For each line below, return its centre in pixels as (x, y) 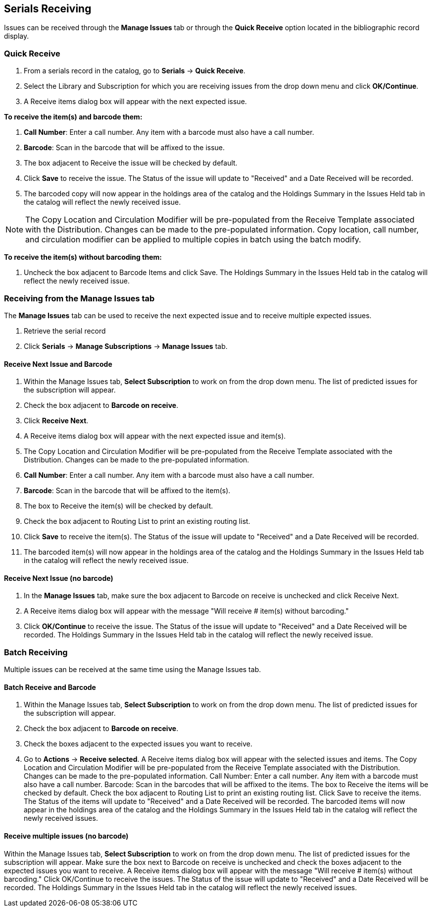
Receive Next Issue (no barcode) (59, 578)
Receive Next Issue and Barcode (58, 364)
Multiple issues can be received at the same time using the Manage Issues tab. (133, 670)
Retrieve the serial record (65, 331)
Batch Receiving (36, 652)
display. (17, 36)
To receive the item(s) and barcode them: (73, 117)
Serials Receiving (48, 9)
